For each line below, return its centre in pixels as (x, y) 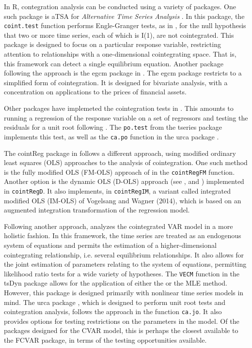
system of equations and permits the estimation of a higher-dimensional (110, 245)
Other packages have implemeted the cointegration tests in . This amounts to (119, 108)
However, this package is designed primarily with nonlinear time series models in (124, 292)
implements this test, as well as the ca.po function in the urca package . (111, 136)
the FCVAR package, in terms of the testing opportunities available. (105, 340)
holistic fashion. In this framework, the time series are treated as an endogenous (123, 235)
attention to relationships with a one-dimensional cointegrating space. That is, (120, 54)
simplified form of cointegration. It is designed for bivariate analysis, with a (116, 82)
